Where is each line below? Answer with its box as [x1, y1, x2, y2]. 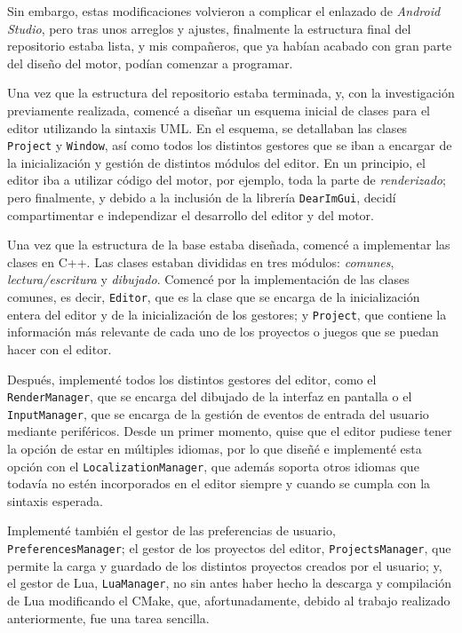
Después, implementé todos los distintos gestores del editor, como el [7, 369, 377, 388]
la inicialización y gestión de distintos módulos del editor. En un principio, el [7, 153, 426, 171]
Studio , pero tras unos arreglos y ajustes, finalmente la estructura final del [7, 19, 411, 37]
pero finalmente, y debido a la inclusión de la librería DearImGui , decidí [7, 188, 396, 206]
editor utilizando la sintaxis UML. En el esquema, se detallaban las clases [7, 118, 408, 137]
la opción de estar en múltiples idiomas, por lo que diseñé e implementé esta [7, 439, 422, 458]
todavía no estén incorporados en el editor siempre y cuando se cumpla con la [7, 474, 431, 493]
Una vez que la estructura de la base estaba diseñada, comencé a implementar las [7, 235, 450, 254]
